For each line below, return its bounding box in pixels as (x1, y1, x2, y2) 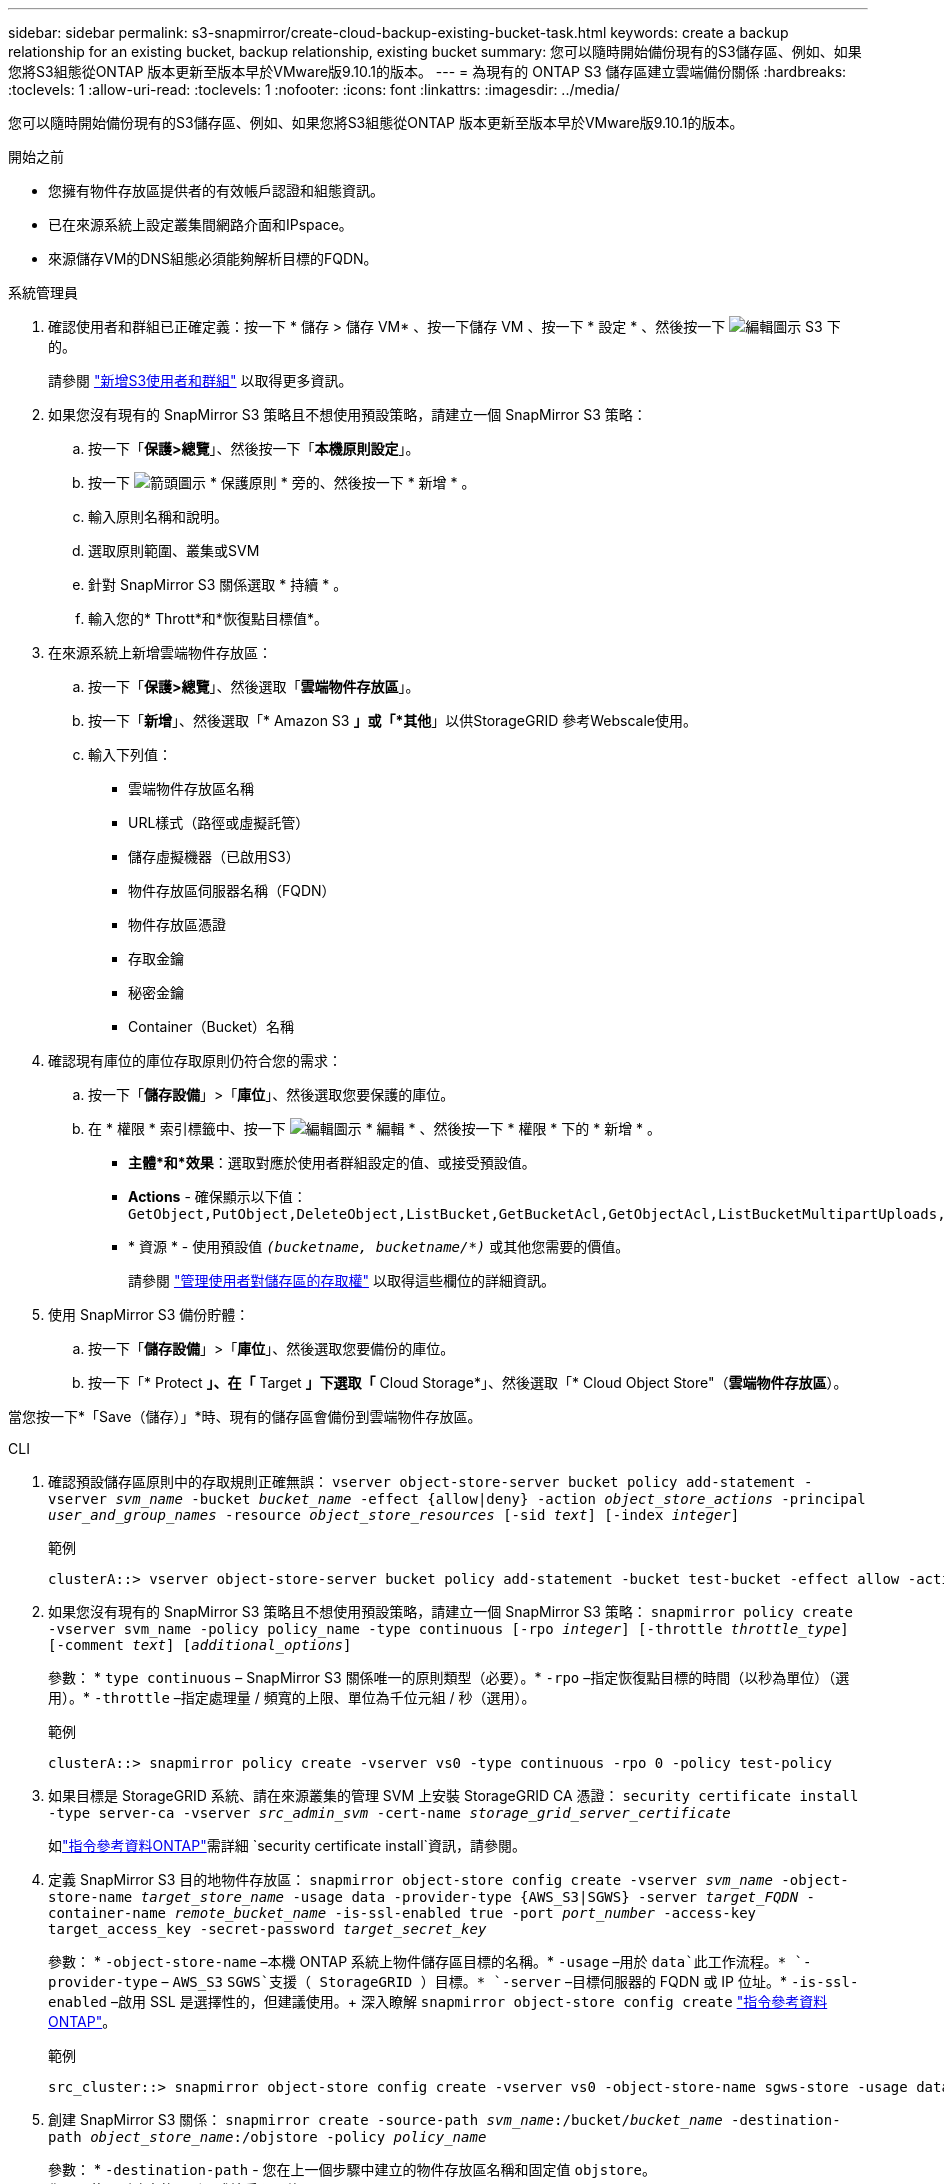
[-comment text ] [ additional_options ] (48, 1637, 352, 1653)
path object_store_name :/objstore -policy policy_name (48, 2129, 487, 2145)
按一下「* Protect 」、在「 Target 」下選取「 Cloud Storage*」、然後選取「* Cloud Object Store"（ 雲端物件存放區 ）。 (88, 1374, 848, 1391)
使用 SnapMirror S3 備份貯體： (48, 1306, 250, 1323)
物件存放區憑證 (128, 916, 226, 933)
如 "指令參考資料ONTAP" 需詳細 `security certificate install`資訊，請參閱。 (48, 1837, 527, 1854)
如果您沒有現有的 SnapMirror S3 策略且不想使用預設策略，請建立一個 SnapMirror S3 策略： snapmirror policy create (48, 1603, 853, 1620)
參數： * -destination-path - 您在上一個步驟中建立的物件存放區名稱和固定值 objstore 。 (48, 2161, 656, 2178)
